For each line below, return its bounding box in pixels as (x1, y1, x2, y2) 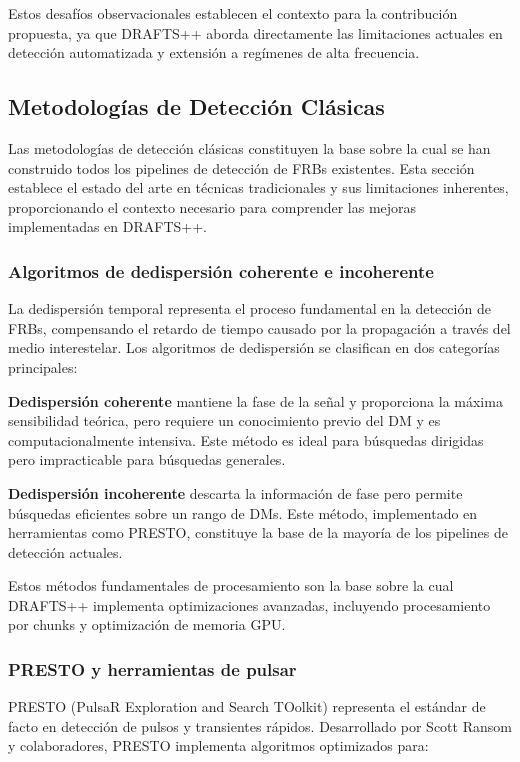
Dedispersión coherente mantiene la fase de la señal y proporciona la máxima (8, 390, 503, 411)
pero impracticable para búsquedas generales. (8, 449, 286, 470)
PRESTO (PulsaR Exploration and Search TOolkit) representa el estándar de (8, 696, 486, 717)
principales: (8, 356, 78, 377)
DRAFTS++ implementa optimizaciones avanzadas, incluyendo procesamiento (8, 594, 491, 615)
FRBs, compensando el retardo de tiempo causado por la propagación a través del (8, 317, 511, 338)
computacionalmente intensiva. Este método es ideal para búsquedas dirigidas (8, 429, 484, 450)
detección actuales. (8, 541, 123, 562)
